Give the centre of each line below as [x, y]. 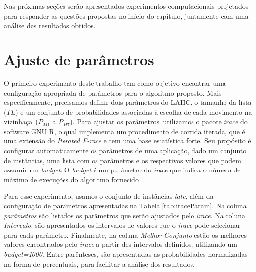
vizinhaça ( [21, 121]
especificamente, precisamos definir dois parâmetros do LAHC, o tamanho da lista [128, 102]
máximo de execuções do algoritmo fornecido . [74, 179]
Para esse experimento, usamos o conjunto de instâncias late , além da [109, 196]
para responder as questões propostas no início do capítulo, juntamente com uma [126, 16]
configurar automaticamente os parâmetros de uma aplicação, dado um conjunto [125, 151]
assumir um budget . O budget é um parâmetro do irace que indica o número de [122, 170]
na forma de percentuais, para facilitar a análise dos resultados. [99, 263]
